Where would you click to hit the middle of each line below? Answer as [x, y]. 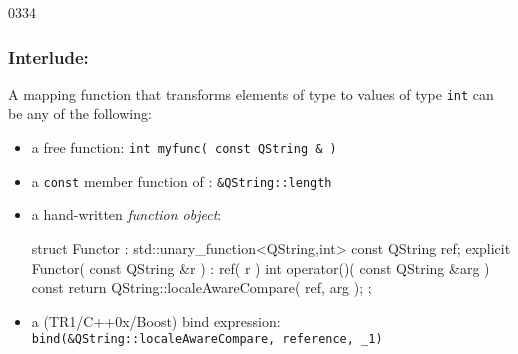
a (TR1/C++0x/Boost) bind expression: [156, 320]
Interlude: [48, 56]
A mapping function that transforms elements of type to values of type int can [251, 93]
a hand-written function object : [126, 214]
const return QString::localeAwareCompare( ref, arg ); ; [201, 287]
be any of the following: [80, 113]
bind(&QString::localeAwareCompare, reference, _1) [207, 339]
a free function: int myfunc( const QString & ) [184, 147]
